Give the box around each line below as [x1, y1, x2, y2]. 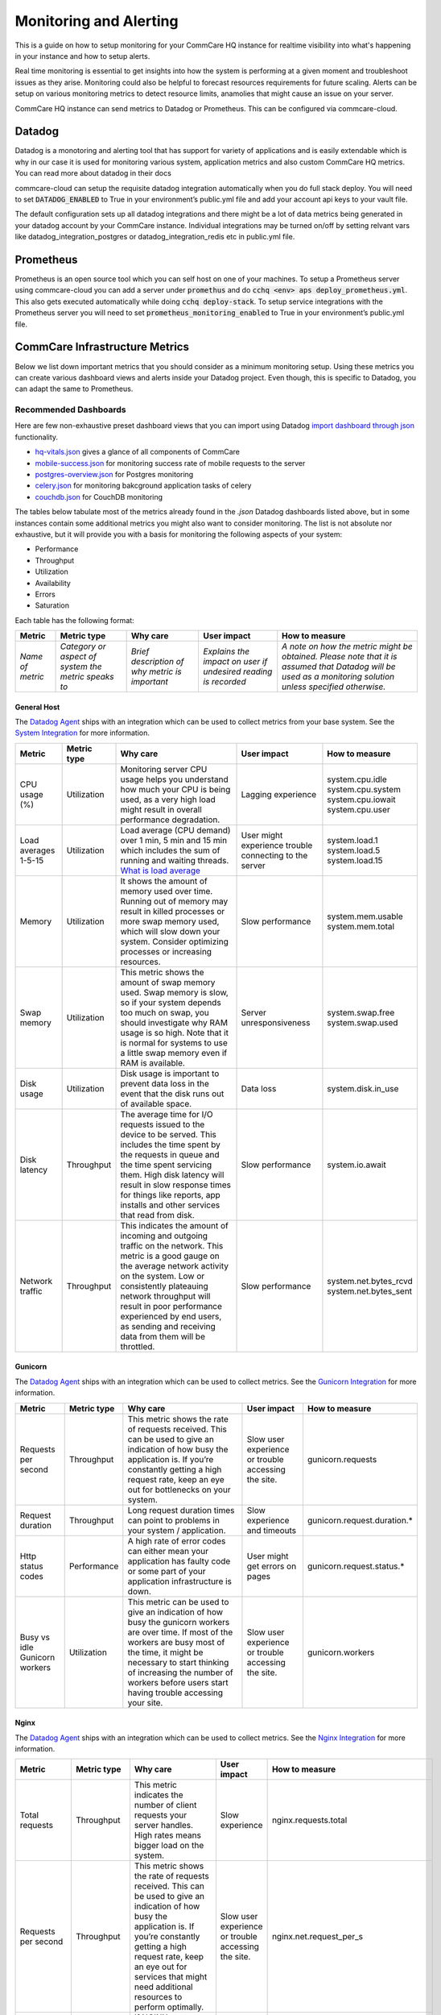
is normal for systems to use [120, 1037, 229, 1048]
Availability [35, 578, 72, 588]
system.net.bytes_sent [327, 1286, 413, 1297]
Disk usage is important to [120, 1068, 220, 1079]
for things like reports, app [120, 1189, 220, 1200]
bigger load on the [134, 1840, 204, 1851]
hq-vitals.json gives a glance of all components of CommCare [35, 447, 241, 457]
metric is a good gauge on [120, 1250, 220, 1261]
